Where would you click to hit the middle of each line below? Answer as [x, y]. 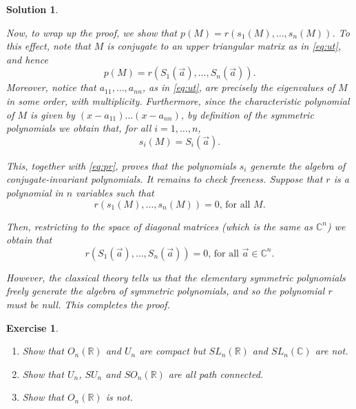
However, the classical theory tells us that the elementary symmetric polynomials [176, 277]
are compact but [172, 351]
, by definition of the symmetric [247, 114]
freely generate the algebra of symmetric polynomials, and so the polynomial [166, 291]
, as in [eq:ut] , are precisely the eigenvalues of [238, 87]
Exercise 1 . [32, 327]
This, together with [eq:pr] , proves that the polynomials [121, 165]
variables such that [115, 192]
